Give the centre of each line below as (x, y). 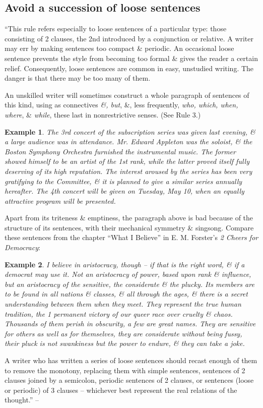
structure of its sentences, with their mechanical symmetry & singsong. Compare (129, 227)
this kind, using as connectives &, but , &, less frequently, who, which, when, (121, 105)
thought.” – (22, 400)
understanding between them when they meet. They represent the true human (123, 304)
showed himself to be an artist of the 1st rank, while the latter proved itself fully (127, 161)
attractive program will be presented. (60, 200)
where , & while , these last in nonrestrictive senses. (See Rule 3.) (103, 114)
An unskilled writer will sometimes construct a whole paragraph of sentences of (127, 95)
